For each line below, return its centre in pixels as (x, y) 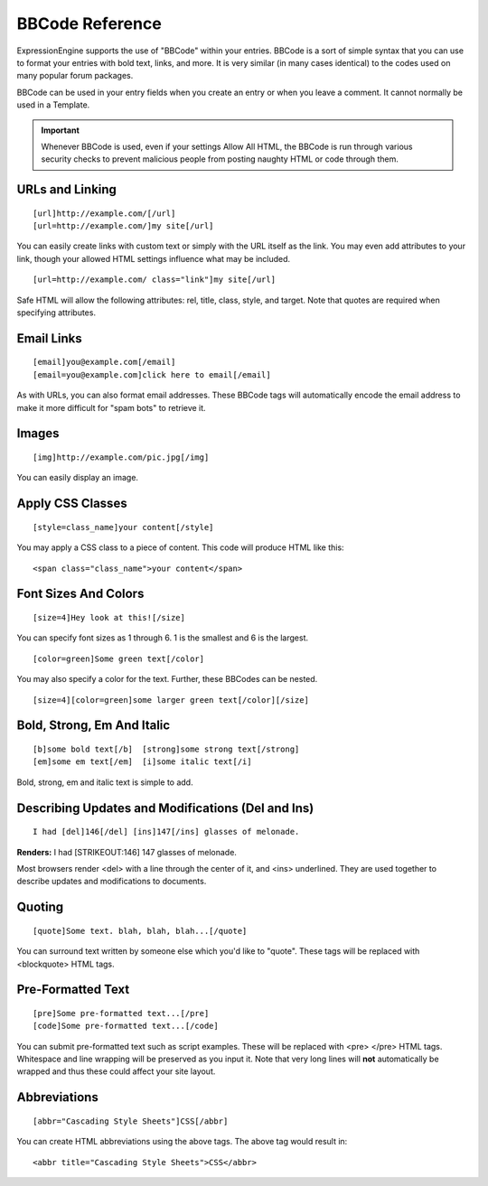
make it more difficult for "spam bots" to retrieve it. (112, 407)
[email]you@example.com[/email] (104, 362)
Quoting (40, 907)
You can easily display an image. (78, 478)
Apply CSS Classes (72, 504)
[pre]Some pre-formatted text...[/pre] (121, 1013)
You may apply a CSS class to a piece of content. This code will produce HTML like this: (180, 547)
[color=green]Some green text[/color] (119, 658)
